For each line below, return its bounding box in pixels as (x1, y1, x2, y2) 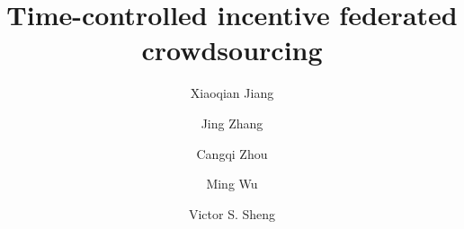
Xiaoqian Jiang (190, 84, 274, 102)
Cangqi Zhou (196, 144, 268, 163)
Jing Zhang (201, 113, 263, 132)
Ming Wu (206, 174, 258, 193)
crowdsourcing (141, 31, 323, 68)
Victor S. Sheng (188, 204, 276, 223)
